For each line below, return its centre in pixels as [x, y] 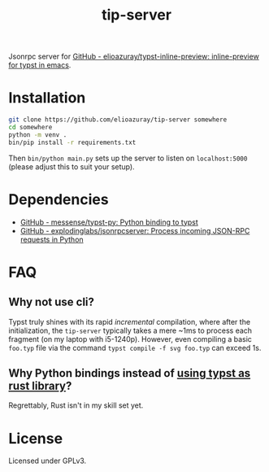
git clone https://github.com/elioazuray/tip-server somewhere [118, 120]
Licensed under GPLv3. [48, 461]
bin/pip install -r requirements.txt [72, 142]
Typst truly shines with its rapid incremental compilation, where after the [129, 321]
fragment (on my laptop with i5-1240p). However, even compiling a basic [130, 339]
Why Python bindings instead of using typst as [130, 373]
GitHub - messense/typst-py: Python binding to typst [109, 222]
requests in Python [52, 239]
